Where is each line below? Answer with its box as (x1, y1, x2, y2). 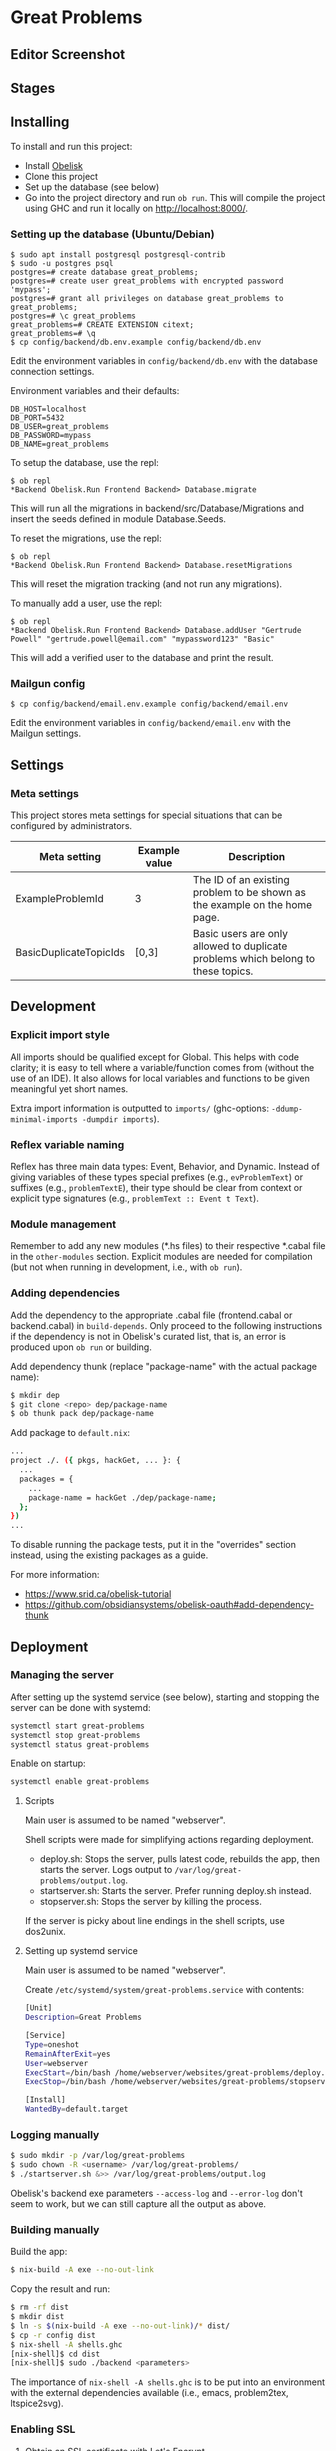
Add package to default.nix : (10, 1427, 131, 1439)
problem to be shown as (193, 886, 307, 900)
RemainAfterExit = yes (24, 2049, 111, 2059)
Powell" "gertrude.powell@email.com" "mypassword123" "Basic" (10, 634, 275, 645)
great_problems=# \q (10, 329, 97, 339)
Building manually (10, 2222, 100, 2236)
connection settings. (10, 366, 95, 378)
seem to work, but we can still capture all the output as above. (10, 2198, 267, 2210)
